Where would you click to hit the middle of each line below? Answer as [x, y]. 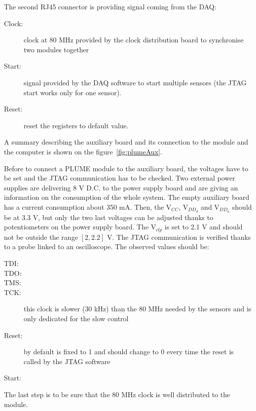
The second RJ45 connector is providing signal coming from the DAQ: [110, 6]
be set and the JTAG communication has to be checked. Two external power [120, 178]
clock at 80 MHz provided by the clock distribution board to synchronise [134, 40]
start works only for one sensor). [73, 92]
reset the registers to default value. [76, 125]
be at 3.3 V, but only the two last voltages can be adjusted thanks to [109, 217]
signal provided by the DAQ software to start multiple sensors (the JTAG [135, 82]
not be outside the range [41, 237]
